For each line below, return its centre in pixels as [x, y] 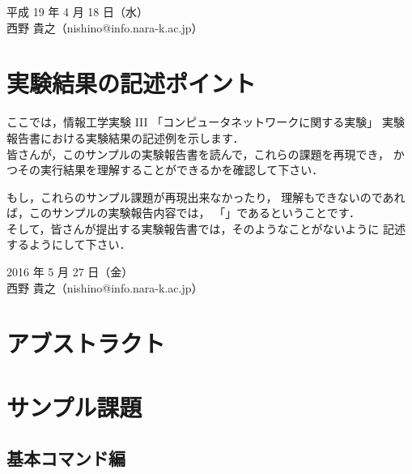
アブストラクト [86, 343]
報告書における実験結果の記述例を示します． [125, 137]
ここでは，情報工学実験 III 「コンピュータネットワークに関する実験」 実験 [206, 122]
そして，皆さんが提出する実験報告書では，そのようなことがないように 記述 [206, 228]
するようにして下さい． [69, 244]
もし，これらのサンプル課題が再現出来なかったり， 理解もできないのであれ [206, 196]
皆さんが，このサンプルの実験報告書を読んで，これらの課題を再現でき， [198, 154]
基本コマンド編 [66, 458]
